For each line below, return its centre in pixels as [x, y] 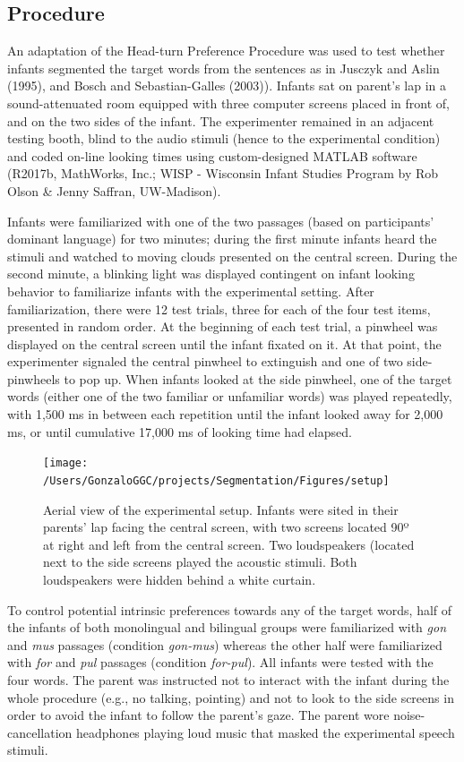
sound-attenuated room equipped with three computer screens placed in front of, [228, 103]
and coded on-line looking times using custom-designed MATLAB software [212, 155]
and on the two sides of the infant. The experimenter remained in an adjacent [221, 120]
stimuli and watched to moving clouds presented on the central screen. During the [232, 256]
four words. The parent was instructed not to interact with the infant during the [228, 679]
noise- [409, 715]
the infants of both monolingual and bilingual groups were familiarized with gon [227, 627]
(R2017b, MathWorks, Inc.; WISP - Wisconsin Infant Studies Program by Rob [223, 173]
